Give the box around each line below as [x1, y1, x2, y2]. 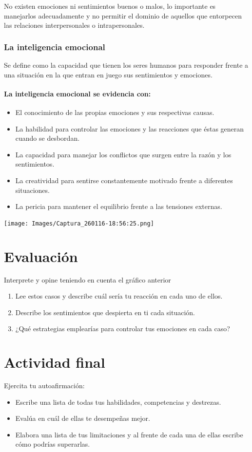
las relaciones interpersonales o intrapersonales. [4, 20, 145, 30]
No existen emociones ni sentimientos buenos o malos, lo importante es [4, 1, 216, 11]
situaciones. [15, 185, 50, 195]
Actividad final [4, 352, 105, 372]
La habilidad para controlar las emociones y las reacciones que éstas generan [15, 123, 244, 133]
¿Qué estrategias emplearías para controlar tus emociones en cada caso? [15, 323, 230, 334]
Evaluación [4, 246, 78, 266]
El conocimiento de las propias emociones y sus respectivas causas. [15, 107, 214, 117]
